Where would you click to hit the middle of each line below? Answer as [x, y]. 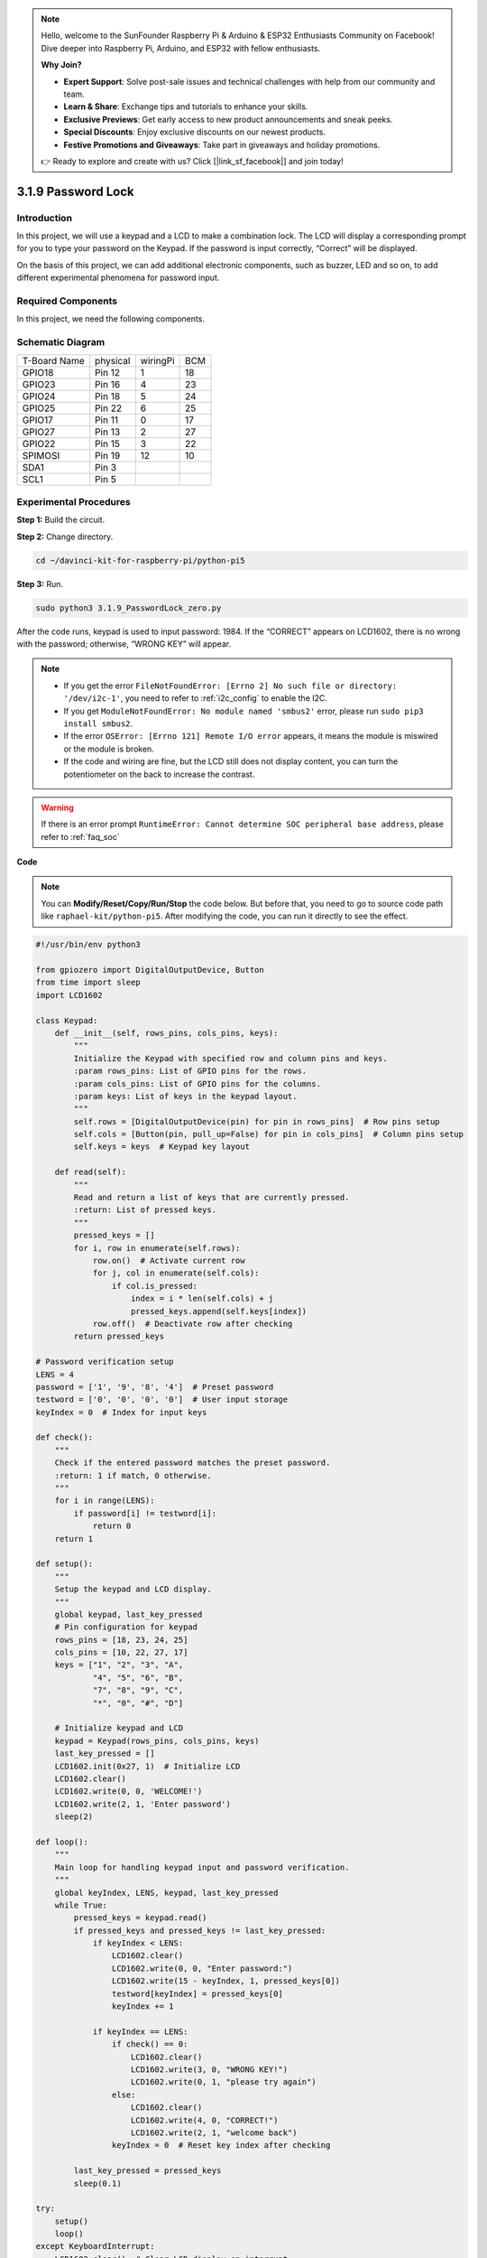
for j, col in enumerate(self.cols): [176, 1273]
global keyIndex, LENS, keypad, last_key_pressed [166, 1893]
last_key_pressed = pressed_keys [147, 2171]
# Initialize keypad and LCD [119, 1728]
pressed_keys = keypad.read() [140, 1918]
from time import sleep [88, 983]
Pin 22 [108, 408]
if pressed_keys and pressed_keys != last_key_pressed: [200, 1930]
